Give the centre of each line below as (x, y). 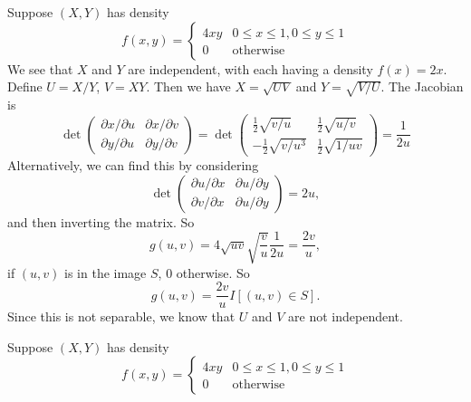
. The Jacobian (422, 86)
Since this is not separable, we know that (121, 316)
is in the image (106, 272)
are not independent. (346, 316)
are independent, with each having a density (250, 68)
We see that (40, 68)
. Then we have (188, 86)
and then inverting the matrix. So (101, 221)
